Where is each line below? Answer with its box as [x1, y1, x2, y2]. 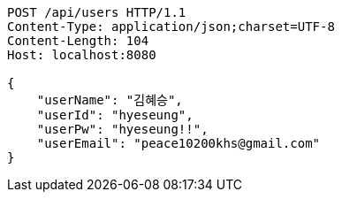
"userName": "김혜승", [36, 93, 183, 107]
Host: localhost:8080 [7, 48, 156, 62]
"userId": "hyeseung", [36, 108, 194, 122]
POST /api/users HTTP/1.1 [7, 5, 186, 19]
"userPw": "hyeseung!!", [36, 122, 209, 136]
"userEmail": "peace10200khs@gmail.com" [36, 136, 321, 150]
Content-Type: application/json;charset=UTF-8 [7, 19, 335, 34]
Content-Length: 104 [7, 34, 149, 48]
